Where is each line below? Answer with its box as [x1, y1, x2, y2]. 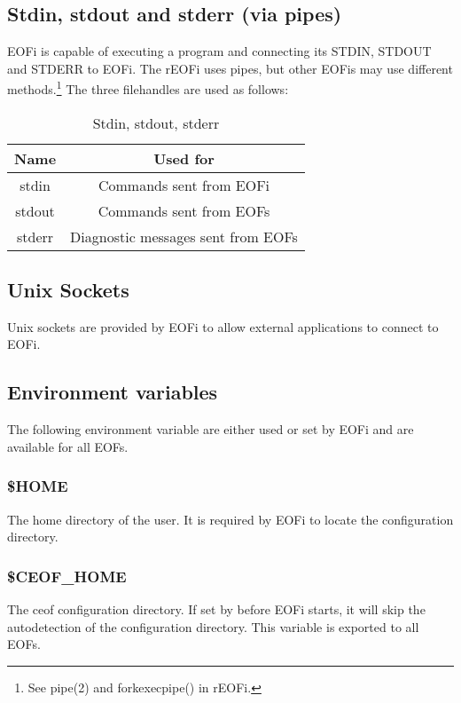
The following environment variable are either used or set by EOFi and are [7, 420, 414, 438]
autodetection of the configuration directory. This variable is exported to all [7, 617, 419, 636]
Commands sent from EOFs [98, 200, 270, 221]
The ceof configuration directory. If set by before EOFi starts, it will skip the [7, 600, 426, 619]
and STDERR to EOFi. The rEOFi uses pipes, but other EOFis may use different [7, 59, 453, 77]
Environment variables [7, 378, 218, 406]
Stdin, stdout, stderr [92, 112, 220, 133]
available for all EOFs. [7, 437, 129, 455]
